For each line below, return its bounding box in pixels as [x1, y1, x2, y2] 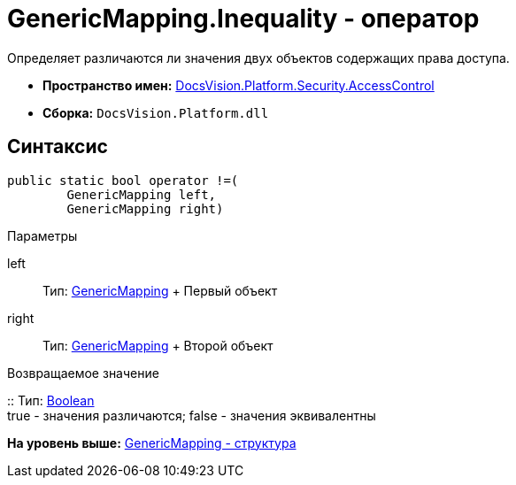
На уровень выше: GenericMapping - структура [7, 435, 297, 450]
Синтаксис [7, 135, 108, 158]
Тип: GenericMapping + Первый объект [42, 282, 278, 298]
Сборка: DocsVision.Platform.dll [42, 104, 269, 120]
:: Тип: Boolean [7, 392, 95, 408]
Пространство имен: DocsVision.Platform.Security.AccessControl [42, 77, 435, 93]
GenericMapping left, [66, 187, 217, 202]
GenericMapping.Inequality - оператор [7, 4, 480, 34]
